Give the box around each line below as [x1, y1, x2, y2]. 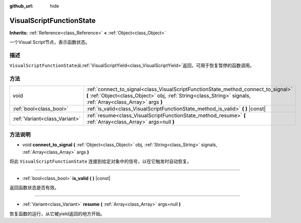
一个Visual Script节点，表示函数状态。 [9, 39, 90, 46]
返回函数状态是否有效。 [9, 184, 59, 190]
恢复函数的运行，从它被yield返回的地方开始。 [9, 210, 105, 217]
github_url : [9, 3, 33, 9]
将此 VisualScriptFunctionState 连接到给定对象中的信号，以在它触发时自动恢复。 [9, 159, 192, 165]
